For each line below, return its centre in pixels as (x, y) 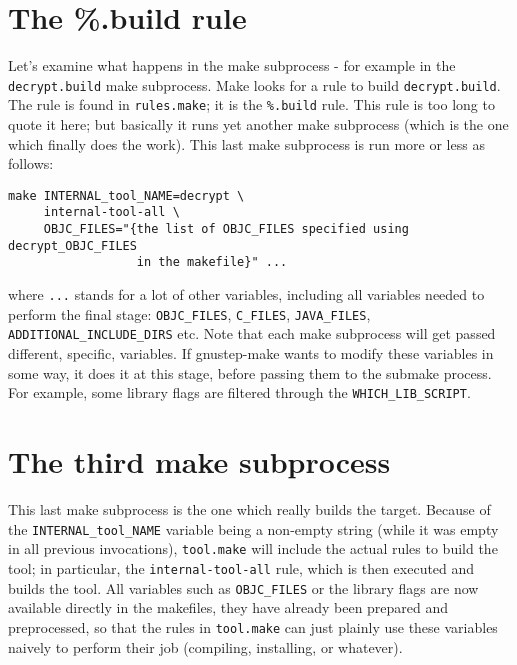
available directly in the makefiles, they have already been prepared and (228, 607)
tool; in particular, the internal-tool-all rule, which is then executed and (241, 567)
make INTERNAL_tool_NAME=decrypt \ (126, 195)
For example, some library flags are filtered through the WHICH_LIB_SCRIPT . (239, 392)
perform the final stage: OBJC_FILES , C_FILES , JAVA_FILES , (189, 313)
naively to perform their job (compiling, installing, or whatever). (205, 646)
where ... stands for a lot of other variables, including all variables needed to (246, 294)
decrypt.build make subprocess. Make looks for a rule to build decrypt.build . (254, 84)
